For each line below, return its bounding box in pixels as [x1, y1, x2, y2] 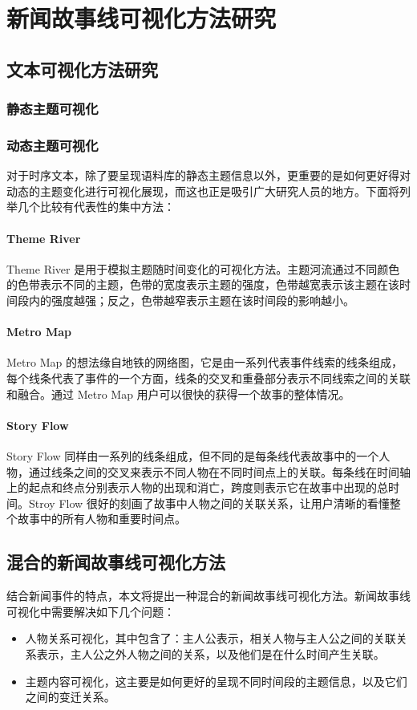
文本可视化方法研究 [6, 56, 158, 81]
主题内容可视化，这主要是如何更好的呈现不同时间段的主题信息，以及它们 [25, 672, 407, 689]
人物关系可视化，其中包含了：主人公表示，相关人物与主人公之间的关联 [25, 630, 396, 647]
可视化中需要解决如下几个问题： [6, 602, 175, 619]
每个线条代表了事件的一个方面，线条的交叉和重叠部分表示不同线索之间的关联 [6, 369, 411, 386]
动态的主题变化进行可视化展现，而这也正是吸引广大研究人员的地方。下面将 [6, 182, 399, 199]
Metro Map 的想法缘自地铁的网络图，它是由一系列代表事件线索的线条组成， [6, 354, 403, 371]
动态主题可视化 [6, 135, 99, 155]
